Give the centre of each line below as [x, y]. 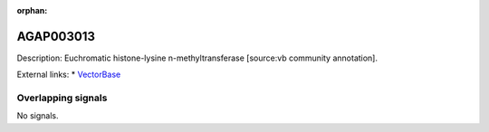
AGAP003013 [56, 36]
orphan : [32, 10]
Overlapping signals [62, 98]
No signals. [38, 116]
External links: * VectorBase [69, 75]
